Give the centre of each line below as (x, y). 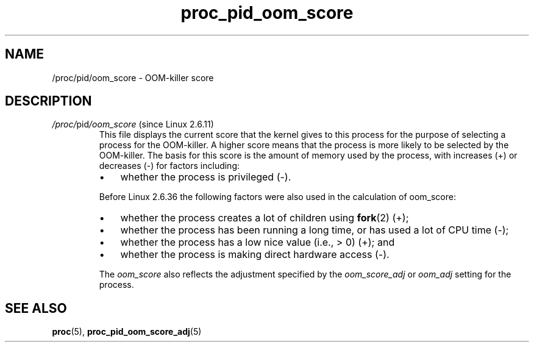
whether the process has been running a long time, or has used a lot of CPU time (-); (315, 230)
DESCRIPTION (48, 101)
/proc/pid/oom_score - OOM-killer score (133, 77)
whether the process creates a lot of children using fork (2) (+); (265, 218)
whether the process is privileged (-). (206, 177)
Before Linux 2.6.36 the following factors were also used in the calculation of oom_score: (277, 197)
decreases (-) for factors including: (169, 166)
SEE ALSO (36, 308)
